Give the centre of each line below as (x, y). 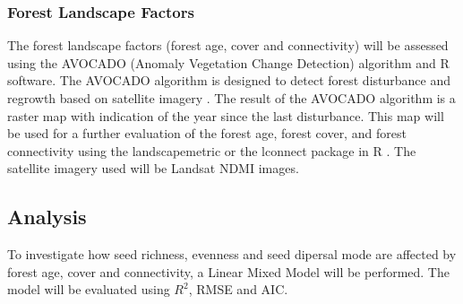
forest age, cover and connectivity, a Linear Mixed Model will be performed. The (228, 271)
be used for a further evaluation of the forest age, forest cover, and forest (207, 133)
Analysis (47, 217)
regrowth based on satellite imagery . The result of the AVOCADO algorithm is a (231, 98)
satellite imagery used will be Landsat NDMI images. (153, 168)
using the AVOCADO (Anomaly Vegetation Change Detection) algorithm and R (228, 62)
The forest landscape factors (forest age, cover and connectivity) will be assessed (228, 45)
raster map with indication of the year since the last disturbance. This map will (226, 115)
